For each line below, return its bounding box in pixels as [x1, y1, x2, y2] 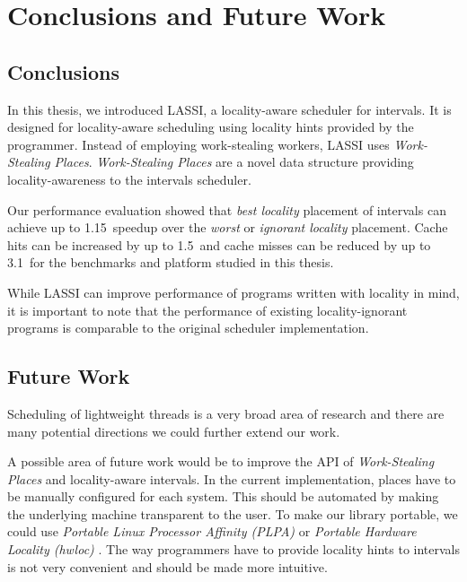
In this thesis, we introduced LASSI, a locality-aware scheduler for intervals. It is [7, 100, 452, 118]
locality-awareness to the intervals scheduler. [7, 169, 251, 188]
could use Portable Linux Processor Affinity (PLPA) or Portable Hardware [7, 522, 417, 541]
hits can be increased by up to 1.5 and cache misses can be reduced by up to [7, 235, 431, 254]
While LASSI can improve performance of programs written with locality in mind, [7, 282, 460, 301]
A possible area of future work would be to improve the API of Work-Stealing [7, 452, 435, 471]
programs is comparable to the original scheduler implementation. [7, 318, 369, 337]
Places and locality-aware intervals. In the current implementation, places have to [7, 469, 456, 488]
